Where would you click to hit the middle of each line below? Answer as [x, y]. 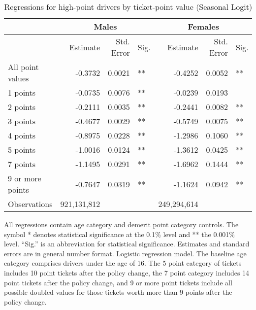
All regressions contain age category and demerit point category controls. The [121, 224]
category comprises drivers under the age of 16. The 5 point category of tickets [123, 263]
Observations [30, 204]
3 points [22, 121]
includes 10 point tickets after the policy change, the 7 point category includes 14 [127, 272]
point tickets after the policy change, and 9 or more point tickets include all [118, 282]
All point [23, 67]
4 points [22, 135]
